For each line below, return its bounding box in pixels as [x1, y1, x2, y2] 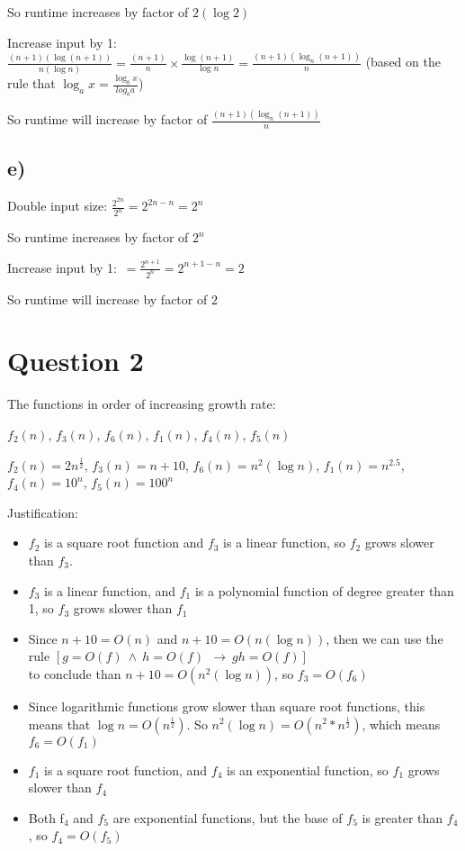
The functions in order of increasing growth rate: [7, 394, 276, 413]
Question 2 [7, 342, 144, 379]
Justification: [7, 502, 78, 521]
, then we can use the [326, 629, 443, 647]
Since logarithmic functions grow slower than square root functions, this [28, 696, 425, 715]
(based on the [365, 52, 441, 71]
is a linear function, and [44, 581, 175, 600]
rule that [7, 74, 56, 93]
